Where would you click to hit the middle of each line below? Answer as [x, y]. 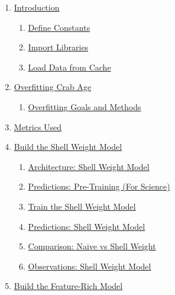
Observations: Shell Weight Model [90, 266]
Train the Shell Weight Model [82, 206]
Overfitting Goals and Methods [85, 106]
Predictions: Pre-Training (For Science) [99, 186]
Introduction [37, 7]
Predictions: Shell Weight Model [87, 226]
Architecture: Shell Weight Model [89, 166]
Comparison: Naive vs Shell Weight [92, 246]
